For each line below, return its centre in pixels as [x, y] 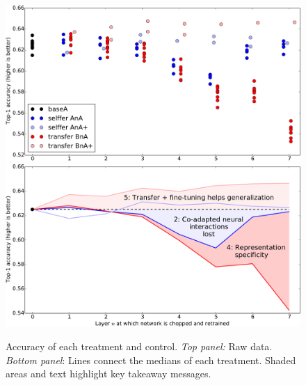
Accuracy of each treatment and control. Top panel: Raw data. [139, 346]
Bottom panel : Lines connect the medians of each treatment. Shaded [151, 360]
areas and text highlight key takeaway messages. [108, 374]
